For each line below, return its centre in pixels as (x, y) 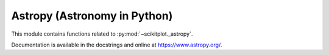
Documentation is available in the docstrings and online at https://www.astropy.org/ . (117, 45)
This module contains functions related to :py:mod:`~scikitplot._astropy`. (102, 34)
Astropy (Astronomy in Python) (92, 16)
